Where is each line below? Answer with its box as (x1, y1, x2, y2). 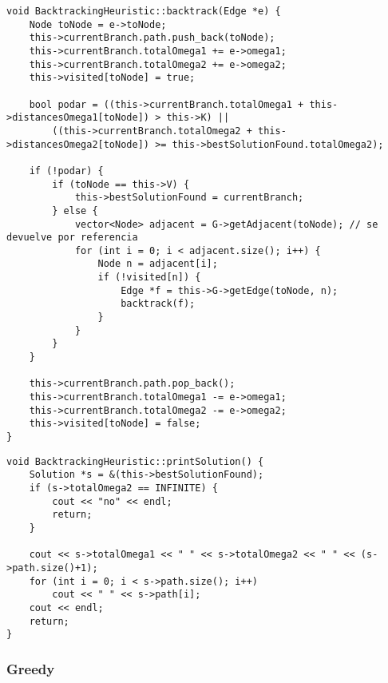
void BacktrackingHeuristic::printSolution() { (6, 455, 264, 467)
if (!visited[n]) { (97, 272, 201, 284)
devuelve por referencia (6, 232, 138, 244)
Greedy (6, 658, 55, 678)
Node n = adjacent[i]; (97, 258, 218, 270)
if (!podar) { (29, 165, 104, 177)
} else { (52, 205, 98, 216)
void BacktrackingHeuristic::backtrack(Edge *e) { (6, 6, 281, 17)
